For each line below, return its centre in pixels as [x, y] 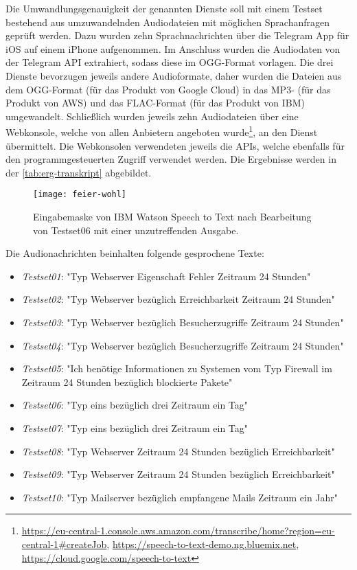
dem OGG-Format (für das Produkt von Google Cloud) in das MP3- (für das [168, 89]
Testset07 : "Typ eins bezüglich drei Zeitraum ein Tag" [135, 427]
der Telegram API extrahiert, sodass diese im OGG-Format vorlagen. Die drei [170, 62]
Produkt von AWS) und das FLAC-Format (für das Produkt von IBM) [155, 103]
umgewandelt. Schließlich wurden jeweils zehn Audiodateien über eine [152, 116]
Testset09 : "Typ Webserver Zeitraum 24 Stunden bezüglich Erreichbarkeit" [178, 474]
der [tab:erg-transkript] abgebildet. [79, 172]
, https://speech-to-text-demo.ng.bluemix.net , [203, 544]
